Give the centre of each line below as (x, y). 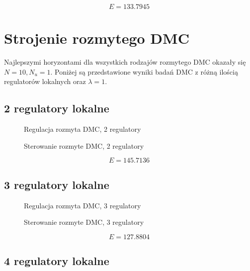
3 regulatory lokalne (57, 184)
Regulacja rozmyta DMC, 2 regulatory (83, 129)
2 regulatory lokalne (57, 108)
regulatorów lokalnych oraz (45, 81)
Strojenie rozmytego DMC (97, 38)
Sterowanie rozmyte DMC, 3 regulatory (84, 222)
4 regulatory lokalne (57, 261)
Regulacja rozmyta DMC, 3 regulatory (83, 205)
